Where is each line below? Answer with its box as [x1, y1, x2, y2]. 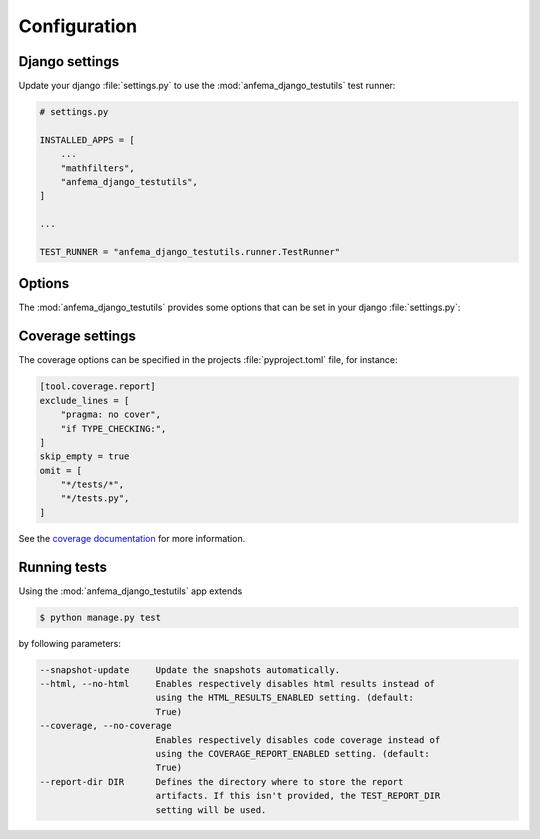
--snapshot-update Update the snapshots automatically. [39, 664, 341, 675]
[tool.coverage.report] [39, 381, 157, 392]
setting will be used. [155, 804, 267, 815]
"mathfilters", [60, 162, 135, 174]
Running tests [18, 558, 108, 575]
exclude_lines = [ [39, 395, 130, 406]
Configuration [18, 15, 138, 37]
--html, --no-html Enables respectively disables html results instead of [39, 678, 435, 690]
